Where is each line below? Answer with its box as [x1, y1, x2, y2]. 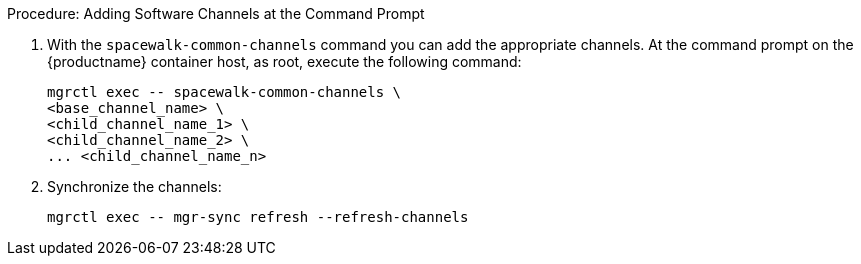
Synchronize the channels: [47, 178, 222, 195]
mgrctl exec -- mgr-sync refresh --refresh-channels [47, 209, 469, 225]
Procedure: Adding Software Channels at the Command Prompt [7, 5, 425, 22]
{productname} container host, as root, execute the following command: [47, 53, 522, 70]
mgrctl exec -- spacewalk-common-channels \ [47, 84, 402, 100]
